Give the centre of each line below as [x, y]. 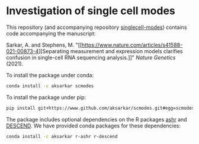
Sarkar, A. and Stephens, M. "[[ [44, 45]
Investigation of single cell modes [91, 11]
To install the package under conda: [50, 75]
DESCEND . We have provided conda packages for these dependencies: [94, 126]
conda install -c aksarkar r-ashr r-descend [62, 136]
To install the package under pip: [46, 97]
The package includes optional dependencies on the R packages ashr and [97, 119]
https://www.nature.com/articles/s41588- [132, 45]
